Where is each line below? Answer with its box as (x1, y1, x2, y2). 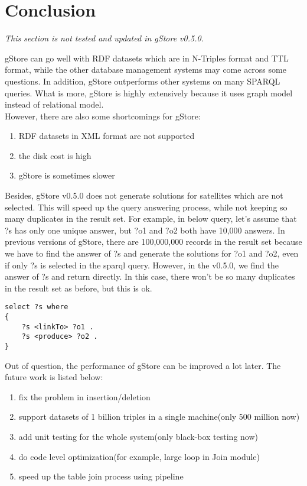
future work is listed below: (5, 371, 103, 383)
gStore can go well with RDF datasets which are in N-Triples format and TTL (5, 51, 289, 64)
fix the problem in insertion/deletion (18, 390, 151, 403)
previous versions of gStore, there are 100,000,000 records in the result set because (5, 235, 302, 248)
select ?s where (5, 303, 68, 312)
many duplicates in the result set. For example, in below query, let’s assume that (5, 212, 297, 225)
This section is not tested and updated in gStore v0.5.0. (5, 32, 204, 44)
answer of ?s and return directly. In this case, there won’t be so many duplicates (5, 270, 295, 283)
